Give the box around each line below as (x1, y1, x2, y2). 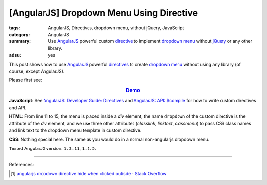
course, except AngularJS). (9, 68, 65, 74)
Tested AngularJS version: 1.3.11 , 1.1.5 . (9, 146, 96, 151)
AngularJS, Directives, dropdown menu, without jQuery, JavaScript (48, 25, 184, 31)
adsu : (9, 52, 22, 58)
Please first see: (9, 77, 42, 83)
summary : (9, 38, 31, 44)
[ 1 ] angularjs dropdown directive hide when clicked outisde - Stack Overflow (10, 171, 167, 177)
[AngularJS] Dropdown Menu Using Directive (9, 7, 198, 18)
